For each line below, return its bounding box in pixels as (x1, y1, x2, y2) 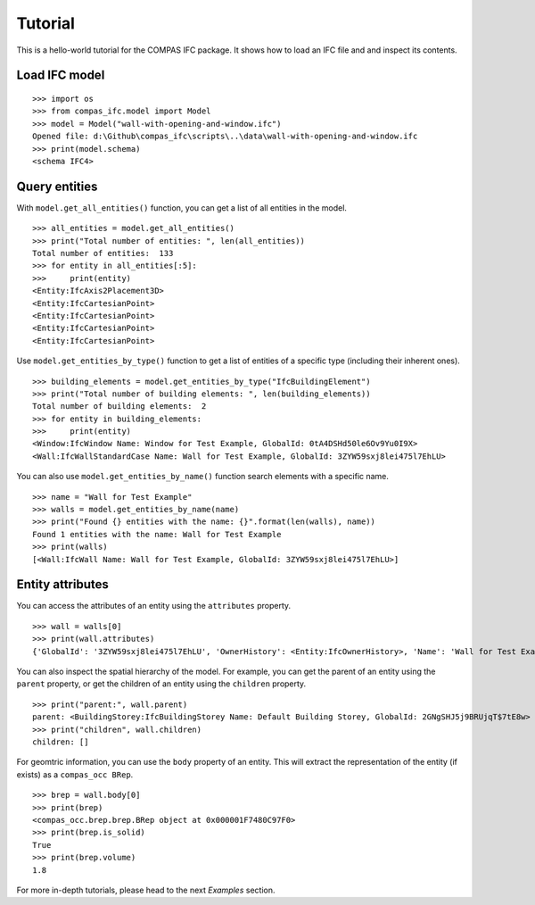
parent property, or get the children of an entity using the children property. (16, 678, 307, 689)
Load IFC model (16, 68, 105, 83)
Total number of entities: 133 (32, 248, 174, 258)
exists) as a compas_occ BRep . (16, 768, 134, 780)
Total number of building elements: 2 (32, 402, 207, 411)
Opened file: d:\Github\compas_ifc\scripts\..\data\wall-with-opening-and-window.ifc (32, 131, 418, 142)
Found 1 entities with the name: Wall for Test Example (32, 529, 282, 539)
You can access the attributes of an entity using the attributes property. (16, 601, 292, 611)
